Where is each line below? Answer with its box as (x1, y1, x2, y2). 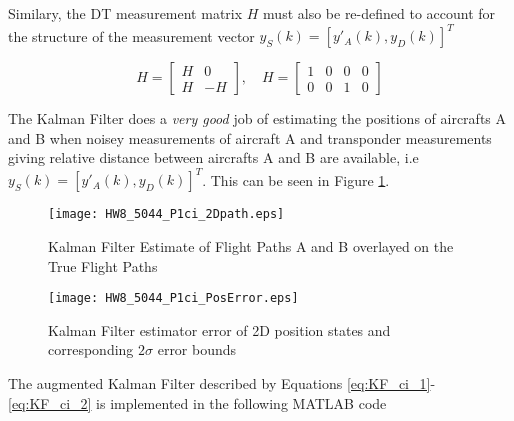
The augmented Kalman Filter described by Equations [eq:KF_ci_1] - (8, 373, 436, 394)
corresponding (48, 339, 134, 360)
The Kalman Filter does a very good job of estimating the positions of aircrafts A (8, 108, 507, 129)
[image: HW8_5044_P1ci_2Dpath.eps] (48, 207, 285, 222)
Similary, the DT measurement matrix (8, 3, 243, 23)
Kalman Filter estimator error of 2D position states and (48, 319, 391, 340)
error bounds (157, 339, 237, 360)
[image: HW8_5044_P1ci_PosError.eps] (48, 291, 299, 306)
